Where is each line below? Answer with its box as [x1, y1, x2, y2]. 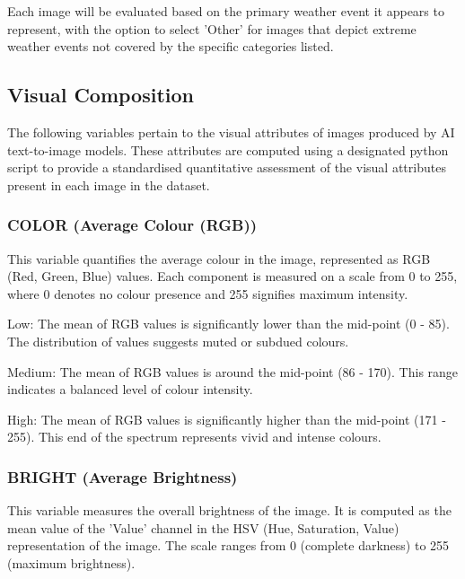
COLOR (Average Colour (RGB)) [7, 214, 258, 236]
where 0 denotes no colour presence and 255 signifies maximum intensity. [7, 284, 408, 303]
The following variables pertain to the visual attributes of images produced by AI [7, 122, 455, 141]
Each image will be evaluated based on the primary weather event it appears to [7, 2, 444, 20]
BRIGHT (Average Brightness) [7, 465, 238, 487]
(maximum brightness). [7, 553, 136, 572]
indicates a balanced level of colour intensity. [7, 380, 253, 399]
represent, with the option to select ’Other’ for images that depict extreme [7, 19, 417, 38]
